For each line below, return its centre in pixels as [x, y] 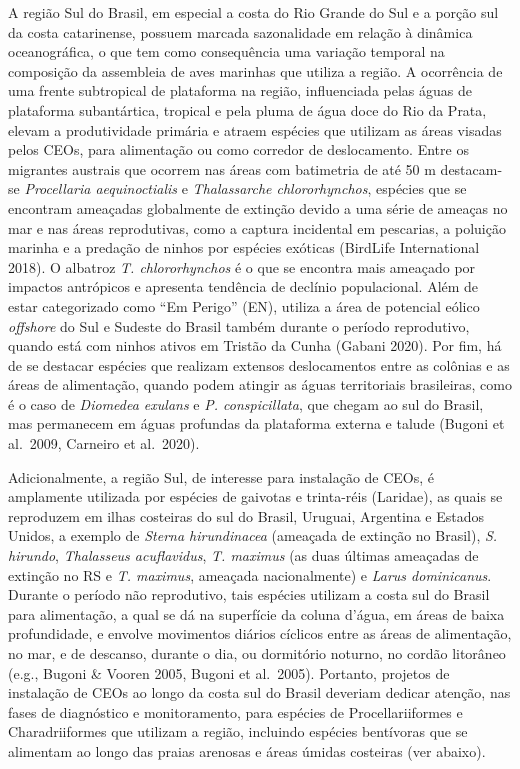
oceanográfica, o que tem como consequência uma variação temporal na [226, 51]
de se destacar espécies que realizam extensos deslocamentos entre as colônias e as [259, 364]
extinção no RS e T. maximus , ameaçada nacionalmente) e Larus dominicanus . [250, 574]
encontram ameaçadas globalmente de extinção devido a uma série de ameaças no [258, 207]
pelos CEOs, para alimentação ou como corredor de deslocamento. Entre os [238, 149]
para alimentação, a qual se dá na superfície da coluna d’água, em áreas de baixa [256, 613]
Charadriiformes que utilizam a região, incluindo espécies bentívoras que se [238, 731]
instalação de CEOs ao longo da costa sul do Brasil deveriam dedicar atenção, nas [259, 692]
